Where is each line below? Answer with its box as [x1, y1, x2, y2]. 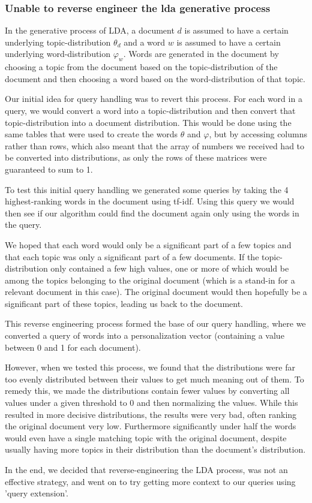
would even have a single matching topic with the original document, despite [5, 431, 287, 444]
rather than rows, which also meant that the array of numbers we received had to [5, 139, 305, 152]
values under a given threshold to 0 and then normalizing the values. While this [5, 396, 298, 409]
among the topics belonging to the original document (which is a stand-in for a [5, 273, 295, 286]
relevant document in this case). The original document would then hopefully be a [5, 285, 307, 298]
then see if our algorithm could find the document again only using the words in [5, 206, 299, 219]
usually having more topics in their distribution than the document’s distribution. [5, 443, 306, 456]
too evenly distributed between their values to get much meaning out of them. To [5, 372, 304, 385]
